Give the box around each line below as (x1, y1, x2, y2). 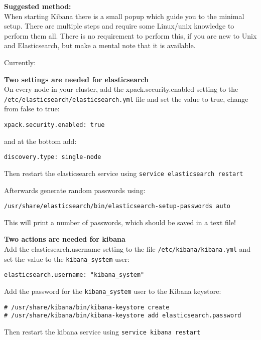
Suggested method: (4, 1, 71, 11)
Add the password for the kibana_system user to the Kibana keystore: (4, 285, 221, 296)
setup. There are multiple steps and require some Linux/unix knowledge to (4, 21, 234, 31)
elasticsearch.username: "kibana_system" (4, 271, 145, 279)
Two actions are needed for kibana (4, 234, 125, 244)
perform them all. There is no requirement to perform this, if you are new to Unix (4, 30, 257, 41)
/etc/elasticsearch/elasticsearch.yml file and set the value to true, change (4, 93, 248, 104)
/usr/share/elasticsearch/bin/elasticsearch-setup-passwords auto (4, 203, 231, 210)
